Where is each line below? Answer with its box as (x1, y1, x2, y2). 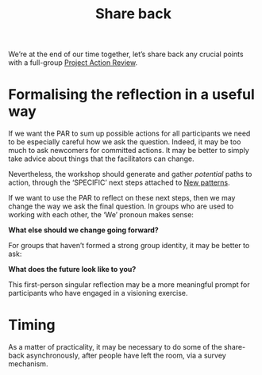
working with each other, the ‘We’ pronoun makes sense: (8, 210, 195, 220)
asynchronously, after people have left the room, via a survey (26, 350, 226, 361)
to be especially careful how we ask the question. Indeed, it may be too (8, 137, 241, 147)
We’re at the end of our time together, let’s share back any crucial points (8, 49, 244, 59)
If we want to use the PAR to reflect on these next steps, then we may (8, 193, 236, 203)
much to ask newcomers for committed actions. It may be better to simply (8, 146, 250, 155)
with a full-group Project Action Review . (8, 58, 137, 67)
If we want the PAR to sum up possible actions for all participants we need (8, 128, 251, 139)
